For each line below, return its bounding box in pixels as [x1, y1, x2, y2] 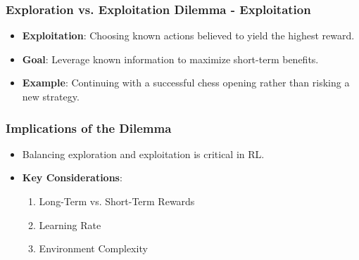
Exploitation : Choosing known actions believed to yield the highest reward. [22, 28, 355, 43]
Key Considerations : [22, 170, 122, 185]
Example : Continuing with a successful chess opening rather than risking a [22, 75, 350, 90]
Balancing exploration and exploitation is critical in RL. [22, 146, 265, 161]
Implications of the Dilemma [6, 119, 172, 136]
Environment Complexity [39, 241, 148, 256]
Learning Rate [39, 217, 101, 232]
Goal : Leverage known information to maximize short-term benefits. [22, 51, 319, 66]
